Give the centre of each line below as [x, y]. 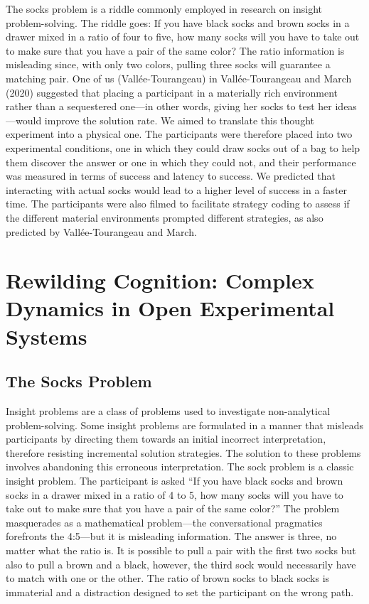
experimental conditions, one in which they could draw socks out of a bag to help [183, 147]
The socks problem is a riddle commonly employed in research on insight [164, 9]
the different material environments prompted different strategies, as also [165, 217]
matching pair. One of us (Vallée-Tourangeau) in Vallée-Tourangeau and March [179, 78]
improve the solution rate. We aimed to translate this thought [179, 120]
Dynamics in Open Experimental [170, 308]
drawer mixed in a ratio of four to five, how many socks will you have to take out [183, 37]
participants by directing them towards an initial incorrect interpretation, [166, 439]
